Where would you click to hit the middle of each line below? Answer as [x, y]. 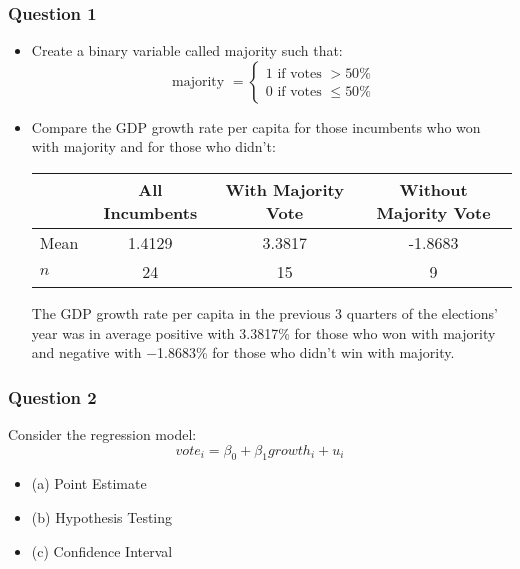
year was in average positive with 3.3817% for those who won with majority [263, 332]
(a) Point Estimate [89, 483]
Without [433, 189]
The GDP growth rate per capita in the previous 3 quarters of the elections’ [264, 313]
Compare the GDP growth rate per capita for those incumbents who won [256, 126]
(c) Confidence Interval [102, 550]
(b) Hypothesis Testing [102, 516]
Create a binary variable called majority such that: [187, 50]
